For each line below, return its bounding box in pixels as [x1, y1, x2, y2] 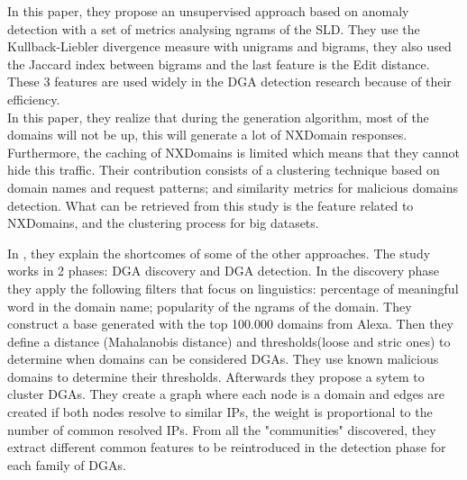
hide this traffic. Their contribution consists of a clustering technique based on [7, 160, 440, 179]
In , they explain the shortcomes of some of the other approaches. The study [7, 243, 431, 262]
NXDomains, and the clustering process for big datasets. [7, 213, 319, 232]
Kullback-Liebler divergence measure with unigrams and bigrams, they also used [7, 37, 452, 56]
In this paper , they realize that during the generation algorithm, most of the [7, 107, 429, 126]
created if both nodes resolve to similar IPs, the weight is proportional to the [7, 403, 433, 421]
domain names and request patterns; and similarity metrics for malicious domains [7, 177, 459, 196]
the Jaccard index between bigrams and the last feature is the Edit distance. [7, 54, 430, 73]
